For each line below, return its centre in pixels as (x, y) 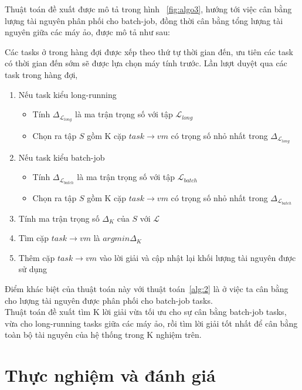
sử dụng (33, 269)
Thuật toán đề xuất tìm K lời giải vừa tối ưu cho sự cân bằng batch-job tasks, (146, 312)
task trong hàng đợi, (41, 74)
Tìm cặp (34, 238)
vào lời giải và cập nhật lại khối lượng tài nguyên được (198, 257)
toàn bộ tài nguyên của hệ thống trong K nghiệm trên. (103, 335)
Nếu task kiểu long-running (67, 94)
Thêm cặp (37, 257)
